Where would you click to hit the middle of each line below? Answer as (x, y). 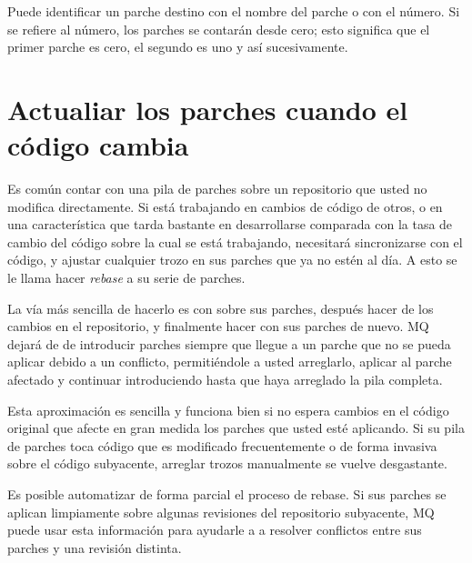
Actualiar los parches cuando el (208, 109)
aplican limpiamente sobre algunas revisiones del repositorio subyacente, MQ (221, 512)
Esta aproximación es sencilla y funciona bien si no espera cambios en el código (228, 410)
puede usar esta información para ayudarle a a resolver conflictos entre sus (215, 530)
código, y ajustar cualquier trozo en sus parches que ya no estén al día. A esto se (232, 260)
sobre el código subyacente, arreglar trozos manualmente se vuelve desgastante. (227, 463)
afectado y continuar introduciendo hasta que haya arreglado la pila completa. (225, 380)
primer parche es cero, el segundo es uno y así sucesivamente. (178, 47)
